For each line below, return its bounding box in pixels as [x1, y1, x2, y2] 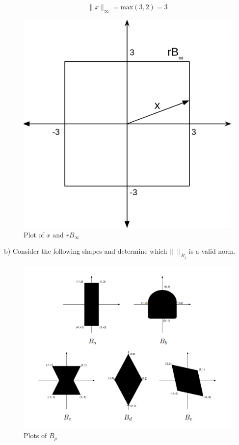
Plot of [24, 229, 44, 239]
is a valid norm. [188, 246, 236, 256]
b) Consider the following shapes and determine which [4, 246, 167, 256]
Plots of [24, 430, 47, 441]
